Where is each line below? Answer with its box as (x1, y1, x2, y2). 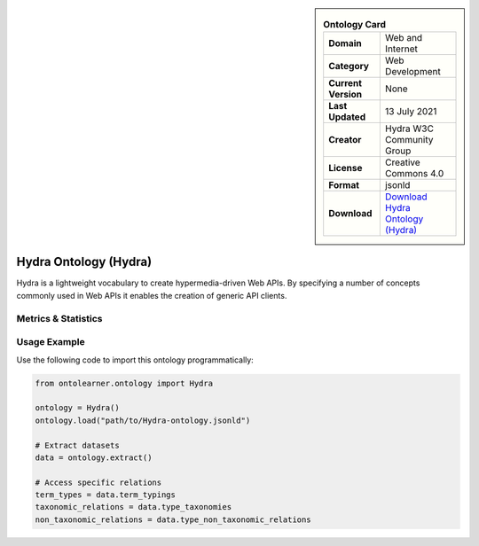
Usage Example (16, 336, 85, 348)
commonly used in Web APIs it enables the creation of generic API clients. (16, 290, 287, 300)
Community (384, 134, 434, 146)
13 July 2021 (384, 105, 437, 118)
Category (328, 60, 370, 73)
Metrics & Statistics (16, 312, 103, 324)
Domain (328, 37, 363, 50)
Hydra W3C (384, 122, 435, 135)
